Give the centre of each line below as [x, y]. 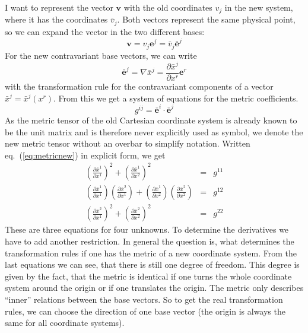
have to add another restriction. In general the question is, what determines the [150, 241]
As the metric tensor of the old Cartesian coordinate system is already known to [151, 120]
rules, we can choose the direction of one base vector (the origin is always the [145, 311]
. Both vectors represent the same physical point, [206, 19]
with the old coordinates [168, 7]
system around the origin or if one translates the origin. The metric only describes [154, 288]
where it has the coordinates [56, 19]
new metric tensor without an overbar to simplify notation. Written [128, 143]
